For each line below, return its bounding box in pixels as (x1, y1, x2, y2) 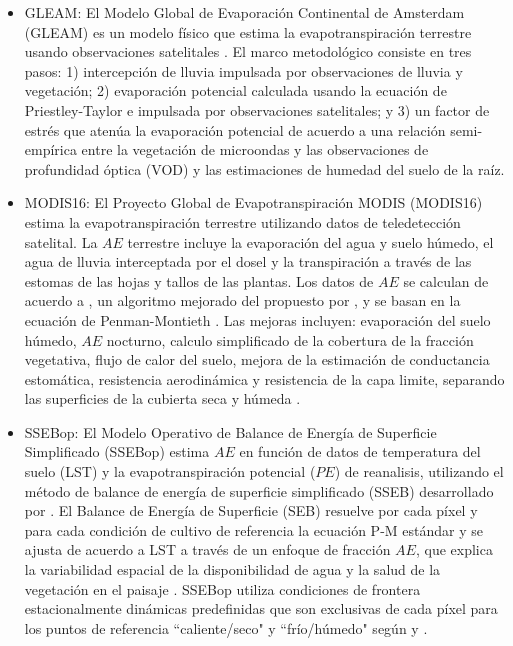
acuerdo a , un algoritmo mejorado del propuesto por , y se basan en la (24, 290, 461, 311)
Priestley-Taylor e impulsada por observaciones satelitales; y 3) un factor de (24, 99, 490, 120)
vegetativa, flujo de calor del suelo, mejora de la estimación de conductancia (24, 349, 490, 370)
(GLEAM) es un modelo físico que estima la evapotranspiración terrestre (24, 21, 472, 42)
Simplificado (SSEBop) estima (24, 441, 210, 462)
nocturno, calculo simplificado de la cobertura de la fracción (106, 329, 474, 350)
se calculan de (403, 270, 489, 291)
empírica (24, 139, 77, 160)
